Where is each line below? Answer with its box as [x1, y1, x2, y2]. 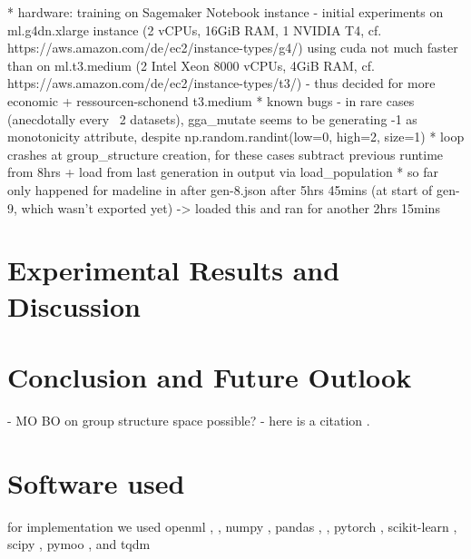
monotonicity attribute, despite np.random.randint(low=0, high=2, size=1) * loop [7, 127, 465, 146]
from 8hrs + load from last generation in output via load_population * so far [7, 162, 438, 181]
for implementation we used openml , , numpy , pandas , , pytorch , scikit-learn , [7, 516, 457, 535]
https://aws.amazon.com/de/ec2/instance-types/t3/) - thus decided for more [7, 74, 436, 93]
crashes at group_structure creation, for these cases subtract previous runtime [7, 144, 444, 163]
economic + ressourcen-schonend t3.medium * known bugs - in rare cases [7, 91, 415, 110]
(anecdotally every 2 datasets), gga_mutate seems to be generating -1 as [7, 109, 417, 128]
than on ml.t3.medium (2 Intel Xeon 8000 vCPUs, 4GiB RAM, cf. [7, 55, 375, 74]
